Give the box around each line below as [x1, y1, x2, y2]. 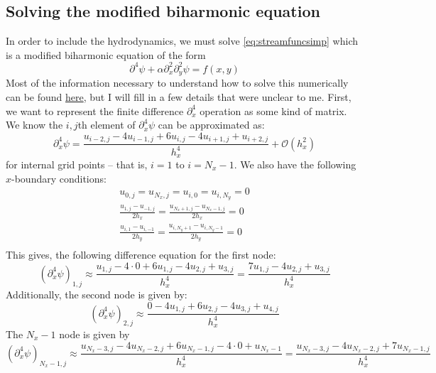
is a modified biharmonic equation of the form [6, 47, 206, 62]
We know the [6, 117, 63, 132]
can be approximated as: [158, 117, 265, 132]
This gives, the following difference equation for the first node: [6, 247, 276, 262]
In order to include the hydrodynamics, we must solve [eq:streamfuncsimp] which [6, 33, 358, 48]
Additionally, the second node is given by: [6, 287, 187, 302]
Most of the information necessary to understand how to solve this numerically [6, 75, 349, 90]
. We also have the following [234, 157, 356, 171]
